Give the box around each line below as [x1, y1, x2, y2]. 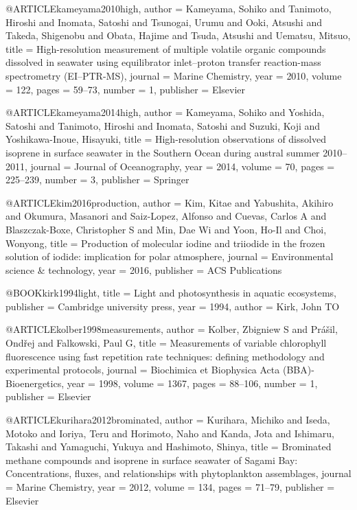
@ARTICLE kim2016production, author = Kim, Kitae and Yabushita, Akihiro [5, 195, 334, 209]
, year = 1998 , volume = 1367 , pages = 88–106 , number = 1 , [61, 375, 318, 390]
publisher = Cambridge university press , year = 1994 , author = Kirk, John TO [5, 299, 340, 313]
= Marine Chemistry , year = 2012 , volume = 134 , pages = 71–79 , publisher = [5, 480, 335, 494]
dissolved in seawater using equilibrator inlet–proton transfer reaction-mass [5, 55, 321, 69]
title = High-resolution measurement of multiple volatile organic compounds [5, 41, 326, 56]
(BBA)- [282, 362, 314, 377]
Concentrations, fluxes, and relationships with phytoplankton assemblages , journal [5, 466, 352, 480]
